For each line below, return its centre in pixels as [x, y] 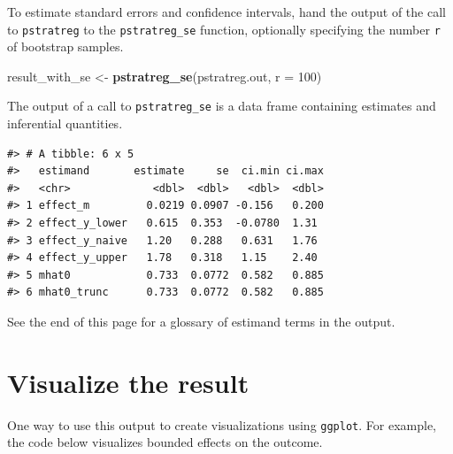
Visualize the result [128, 382]
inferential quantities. [65, 123]
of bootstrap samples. [65, 46]
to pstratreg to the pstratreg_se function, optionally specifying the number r [224, 29]
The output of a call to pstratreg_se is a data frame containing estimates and [222, 106]
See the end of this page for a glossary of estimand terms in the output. [201, 322]
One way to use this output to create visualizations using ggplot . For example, [222, 424]
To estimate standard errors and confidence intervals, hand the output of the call [226, 12]
